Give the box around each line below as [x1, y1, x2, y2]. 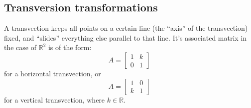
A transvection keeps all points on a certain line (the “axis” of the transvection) [4, 23, 248, 33]
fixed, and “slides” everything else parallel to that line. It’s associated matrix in [4, 32, 247, 43]
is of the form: [48, 42, 92, 53]
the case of [4, 42, 37, 53]
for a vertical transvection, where [4, 94, 105, 105]
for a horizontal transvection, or [4, 68, 101, 78]
